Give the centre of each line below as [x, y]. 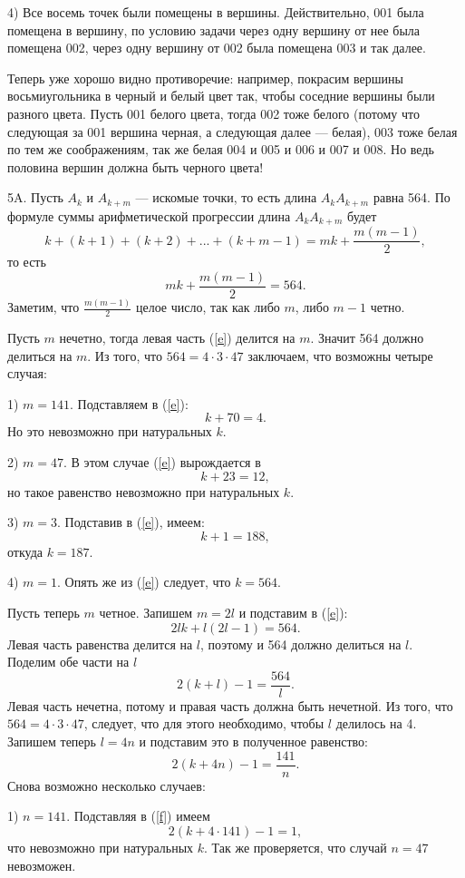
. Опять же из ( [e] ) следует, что [144, 582]
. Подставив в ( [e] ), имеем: [131, 522]
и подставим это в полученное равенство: [253, 741]
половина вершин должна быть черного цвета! [136, 166]
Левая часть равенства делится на [100, 644]
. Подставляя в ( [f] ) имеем [138, 816]
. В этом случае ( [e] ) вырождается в [162, 462]
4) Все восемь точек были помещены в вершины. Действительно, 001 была [216, 12]
